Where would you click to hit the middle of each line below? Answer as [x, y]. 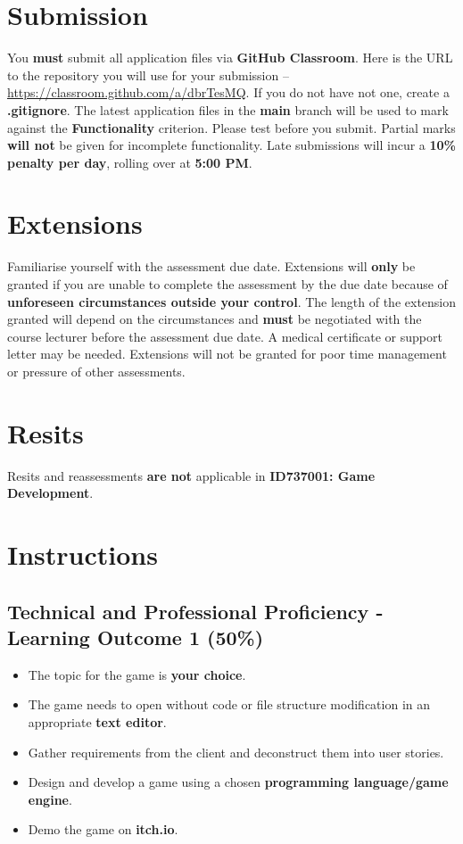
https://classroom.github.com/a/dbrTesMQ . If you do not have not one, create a [228, 92]
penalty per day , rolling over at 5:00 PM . [130, 162]
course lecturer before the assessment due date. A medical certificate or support [225, 336]
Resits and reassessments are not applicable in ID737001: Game [191, 475]
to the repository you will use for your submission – [148, 74]
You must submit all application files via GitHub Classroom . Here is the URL [230, 58]
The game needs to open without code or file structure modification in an [229, 704]
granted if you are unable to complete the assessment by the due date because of [227, 284]
